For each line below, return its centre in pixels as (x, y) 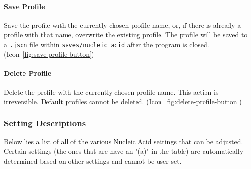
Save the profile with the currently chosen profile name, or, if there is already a (123, 25)
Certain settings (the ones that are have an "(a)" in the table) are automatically (124, 151)
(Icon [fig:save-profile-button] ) (49, 54)
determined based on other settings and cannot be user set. (93, 160)
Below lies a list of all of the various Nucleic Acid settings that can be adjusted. (124, 141)
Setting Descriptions (45, 123)
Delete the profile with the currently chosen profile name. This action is (111, 92)
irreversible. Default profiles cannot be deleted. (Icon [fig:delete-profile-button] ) (123, 101)
